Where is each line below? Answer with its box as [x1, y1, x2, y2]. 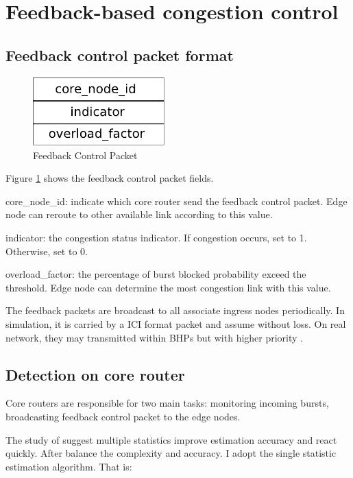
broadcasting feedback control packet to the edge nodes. [5, 409, 241, 423]
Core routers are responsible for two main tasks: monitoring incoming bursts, [5, 396, 329, 410]
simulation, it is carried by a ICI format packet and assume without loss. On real [5, 317, 346, 331]
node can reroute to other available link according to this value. [5, 207, 273, 222]
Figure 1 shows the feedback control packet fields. [5, 171, 214, 185]
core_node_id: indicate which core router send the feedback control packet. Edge [5, 193, 348, 208]
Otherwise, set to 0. [5, 243, 88, 258]
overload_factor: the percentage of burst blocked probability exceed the [5, 267, 306, 281]
